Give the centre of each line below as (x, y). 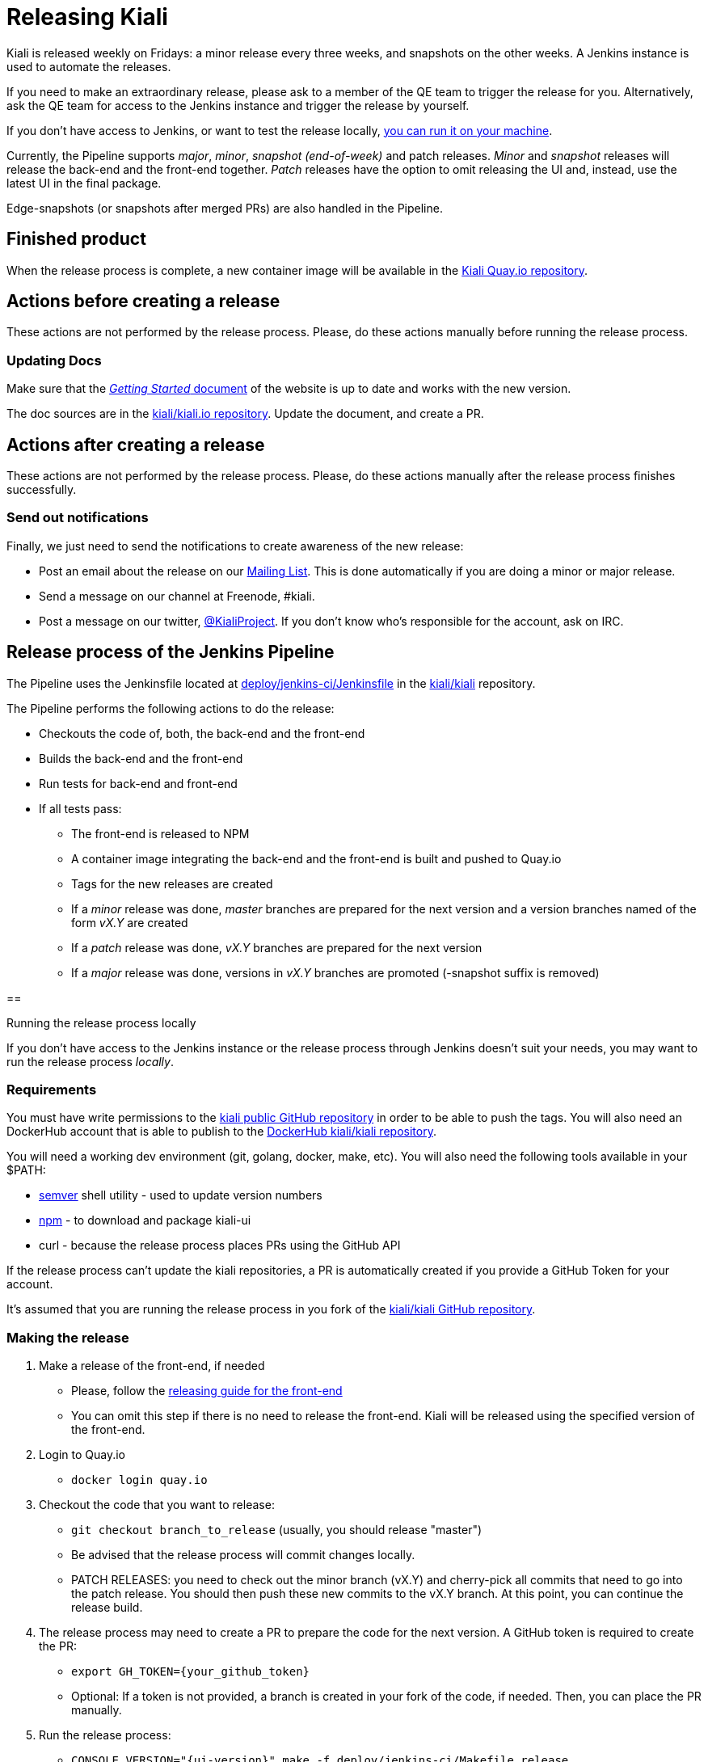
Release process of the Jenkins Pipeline (171, 652)
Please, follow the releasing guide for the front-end (207, 1391)
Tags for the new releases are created (172, 883)
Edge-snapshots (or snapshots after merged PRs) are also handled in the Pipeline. (225, 208)
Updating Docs (54, 360)
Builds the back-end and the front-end (141, 758)
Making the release (68, 1337)
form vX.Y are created (130, 922)
